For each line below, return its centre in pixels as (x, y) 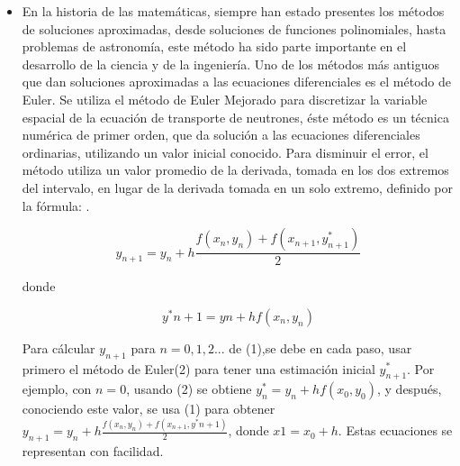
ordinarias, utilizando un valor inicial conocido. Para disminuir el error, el (225, 152)
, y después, (409, 389)
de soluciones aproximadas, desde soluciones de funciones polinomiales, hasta (234, 28)
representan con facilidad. (93, 451)
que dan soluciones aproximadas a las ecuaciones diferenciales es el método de (236, 82)
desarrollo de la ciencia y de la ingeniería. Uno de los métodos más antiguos (231, 64)
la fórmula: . (56, 205)
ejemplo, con (57, 389)
